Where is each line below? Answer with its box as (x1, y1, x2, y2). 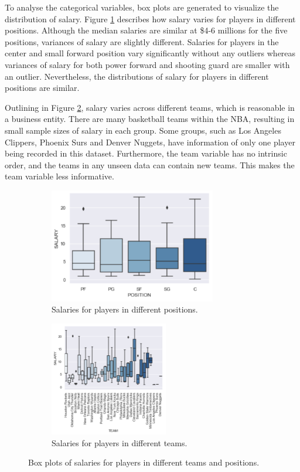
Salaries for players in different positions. (52, 303, 198, 315)
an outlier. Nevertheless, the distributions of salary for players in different (5, 70, 269, 82)
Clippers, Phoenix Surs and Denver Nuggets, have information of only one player (5, 135, 295, 148)
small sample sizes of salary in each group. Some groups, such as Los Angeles (5, 124, 281, 136)
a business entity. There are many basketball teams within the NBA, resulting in (5, 113, 295, 125)
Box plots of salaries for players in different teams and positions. (28, 456, 260, 468)
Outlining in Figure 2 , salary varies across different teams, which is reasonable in (5, 101, 295, 113)
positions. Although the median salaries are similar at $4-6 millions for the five (5, 24, 288, 36)
